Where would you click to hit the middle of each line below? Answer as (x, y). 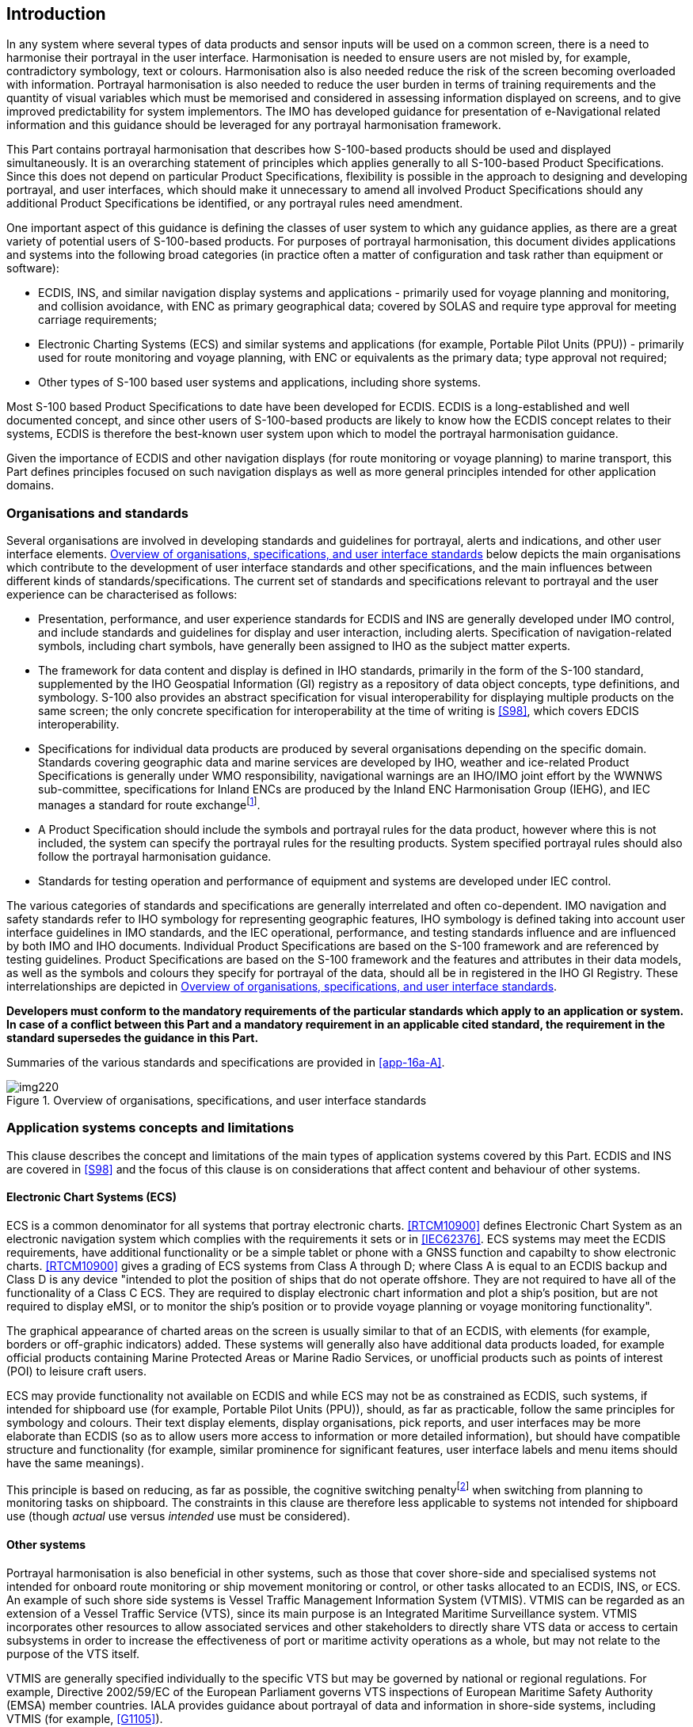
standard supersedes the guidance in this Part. (133, 1037)
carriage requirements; (98, 320)
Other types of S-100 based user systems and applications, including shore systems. (260, 382)
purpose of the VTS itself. (73, 1653)
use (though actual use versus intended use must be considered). (179, 1516)
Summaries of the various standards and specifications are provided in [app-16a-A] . (226, 1062)
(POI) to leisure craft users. (76, 1371)
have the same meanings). (75, 1463)
